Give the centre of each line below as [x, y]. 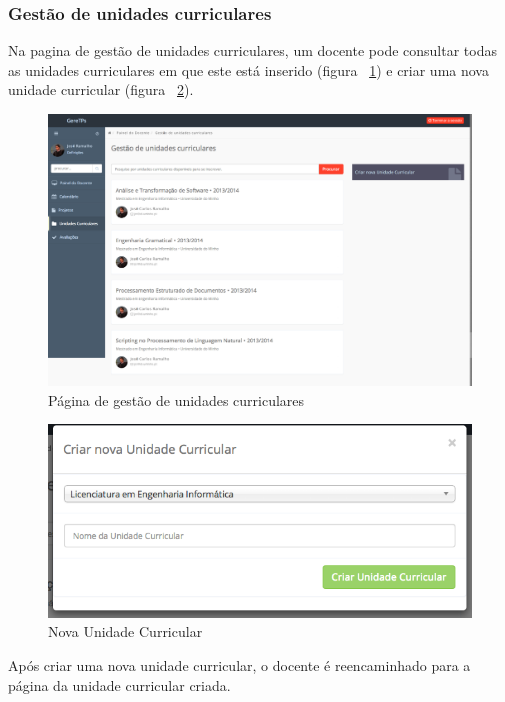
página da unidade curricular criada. [119, 684]
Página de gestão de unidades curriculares [176, 399]
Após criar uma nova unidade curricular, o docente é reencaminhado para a [239, 665]
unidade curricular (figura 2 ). [101, 89]
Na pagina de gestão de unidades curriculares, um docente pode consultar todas [252, 50]
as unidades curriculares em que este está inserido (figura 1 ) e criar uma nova [248, 69]
